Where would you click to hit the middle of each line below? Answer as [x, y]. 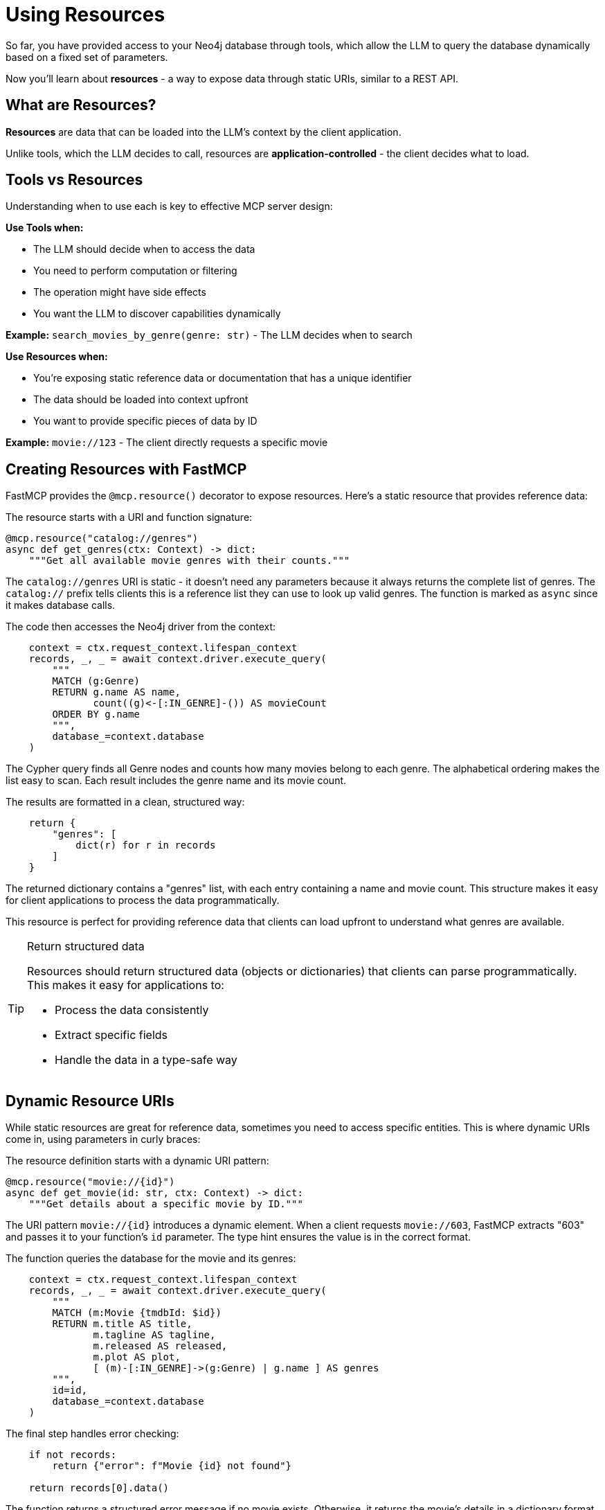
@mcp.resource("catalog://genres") [102, 539]
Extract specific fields [111, 1035]
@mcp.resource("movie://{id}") [90, 1182]
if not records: [73, 1455]
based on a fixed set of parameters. [87, 57]
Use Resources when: [57, 357]
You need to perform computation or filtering [135, 271]
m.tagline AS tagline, [154, 1335]
